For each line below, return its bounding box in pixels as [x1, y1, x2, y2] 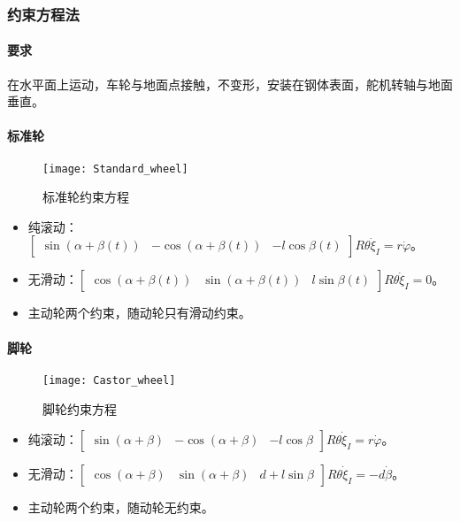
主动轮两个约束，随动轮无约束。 [27, 498, 214, 517]
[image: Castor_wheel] [42, 373, 176, 387]
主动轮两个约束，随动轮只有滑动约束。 [27, 303, 251, 322]
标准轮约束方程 [42, 188, 129, 206]
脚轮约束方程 [42, 399, 117, 418]
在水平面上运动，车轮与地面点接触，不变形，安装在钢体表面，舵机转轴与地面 [7, 74, 453, 93]
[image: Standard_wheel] [42, 162, 188, 175]
